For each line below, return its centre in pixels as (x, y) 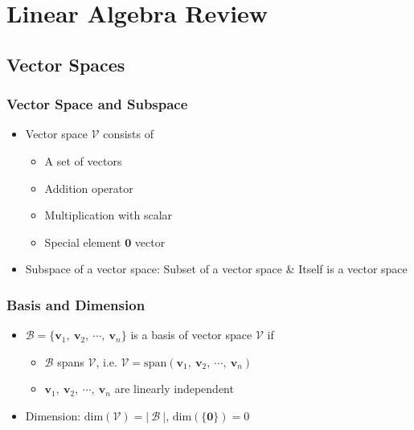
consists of (129, 134)
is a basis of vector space (191, 335)
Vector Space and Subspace (97, 104)
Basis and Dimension (76, 304)
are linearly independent (174, 389)
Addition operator (89, 188)
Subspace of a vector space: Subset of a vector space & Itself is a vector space (216, 269)
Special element (83, 242)
